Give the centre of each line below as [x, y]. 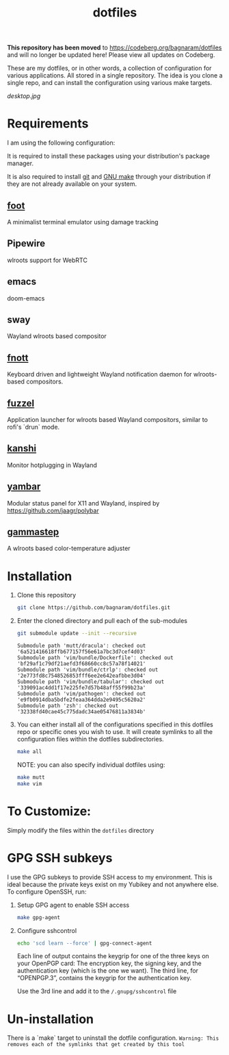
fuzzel [21, 403]
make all [29, 752]
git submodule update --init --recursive [77, 633]
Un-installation [51, 1019]
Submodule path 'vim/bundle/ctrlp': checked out [87, 670]
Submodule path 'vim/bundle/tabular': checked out [91, 682]
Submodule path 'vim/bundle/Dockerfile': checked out [95, 658]
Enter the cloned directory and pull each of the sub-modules [102, 621]
